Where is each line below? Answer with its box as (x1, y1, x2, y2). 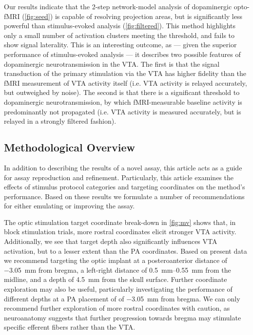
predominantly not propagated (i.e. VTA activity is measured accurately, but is (4, 106, 241, 116)
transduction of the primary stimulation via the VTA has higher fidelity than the (4, 68, 247, 78)
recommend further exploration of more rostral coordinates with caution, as (4, 303, 230, 313)
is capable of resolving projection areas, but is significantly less (55, 11, 243, 21)
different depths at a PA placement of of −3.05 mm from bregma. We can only (4, 293, 240, 303)
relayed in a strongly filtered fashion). (4, 116, 117, 126)
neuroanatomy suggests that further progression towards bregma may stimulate (4, 312, 241, 322)
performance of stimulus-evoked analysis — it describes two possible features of (4, 49, 241, 59)
